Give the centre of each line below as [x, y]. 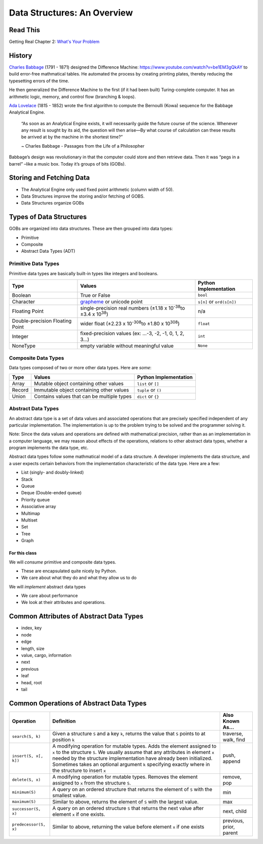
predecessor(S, [29, 824]
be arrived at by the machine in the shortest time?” [72, 137]
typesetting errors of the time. [39, 81]
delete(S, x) [26, 780]
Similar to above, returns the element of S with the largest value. [126, 802]
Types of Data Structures [48, 217]
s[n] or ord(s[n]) [217, 301]
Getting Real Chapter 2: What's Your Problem [54, 42]
